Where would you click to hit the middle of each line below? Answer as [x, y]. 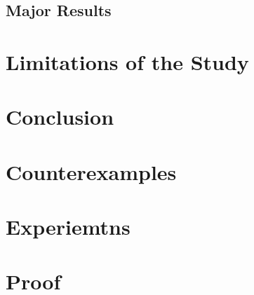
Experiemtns [68, 227]
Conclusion [60, 117]
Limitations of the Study [127, 61]
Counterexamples [91, 171]
